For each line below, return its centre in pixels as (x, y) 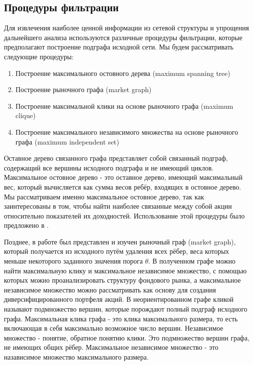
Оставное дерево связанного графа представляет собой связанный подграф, (116, 158)
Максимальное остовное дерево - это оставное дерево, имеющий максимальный (123, 177)
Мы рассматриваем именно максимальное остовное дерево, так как (104, 196)
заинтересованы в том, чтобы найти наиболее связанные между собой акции (118, 206)
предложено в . (26, 225)
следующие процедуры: (39, 56)
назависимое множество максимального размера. (76, 357)
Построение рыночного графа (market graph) (83, 89)
